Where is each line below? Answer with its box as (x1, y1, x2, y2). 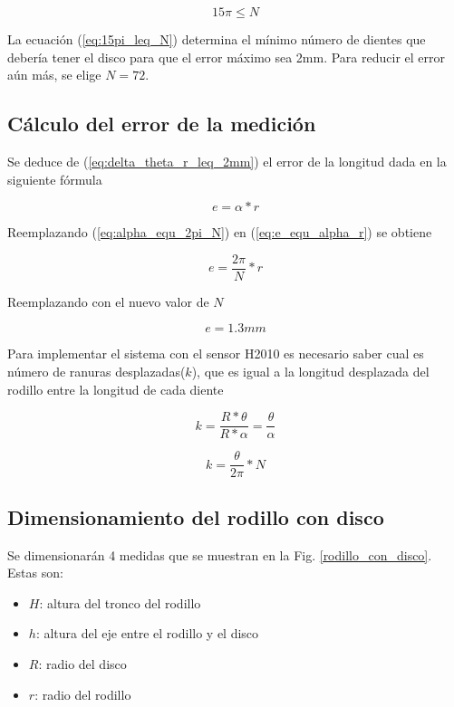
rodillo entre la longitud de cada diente (7, 379, 224, 398)
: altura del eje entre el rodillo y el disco (35, 624, 259, 643)
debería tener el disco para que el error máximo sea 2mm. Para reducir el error (7, 47, 445, 66)
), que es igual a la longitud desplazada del (191, 362, 430, 381)
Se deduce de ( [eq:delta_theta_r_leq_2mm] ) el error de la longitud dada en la (7, 151, 447, 170)
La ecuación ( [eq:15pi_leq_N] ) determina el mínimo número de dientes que (7, 30, 426, 48)
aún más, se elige (7, 65, 101, 84)
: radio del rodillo (34, 684, 131, 703)
